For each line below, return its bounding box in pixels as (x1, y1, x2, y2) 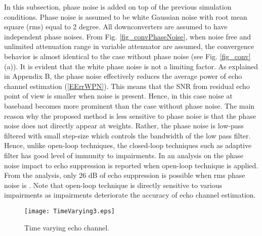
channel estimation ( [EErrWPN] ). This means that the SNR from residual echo (4, 80, 250, 91)
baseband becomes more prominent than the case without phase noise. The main (4, 100, 255, 111)
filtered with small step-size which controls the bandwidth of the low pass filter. (4, 130, 251, 140)
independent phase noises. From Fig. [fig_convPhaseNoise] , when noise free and (4, 31, 251, 41)
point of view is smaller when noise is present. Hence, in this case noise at (4, 90, 233, 101)
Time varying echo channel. (24, 222, 110, 232)
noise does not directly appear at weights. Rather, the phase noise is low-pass (4, 120, 244, 131)
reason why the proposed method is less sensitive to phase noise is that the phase (4, 110, 256, 121)
